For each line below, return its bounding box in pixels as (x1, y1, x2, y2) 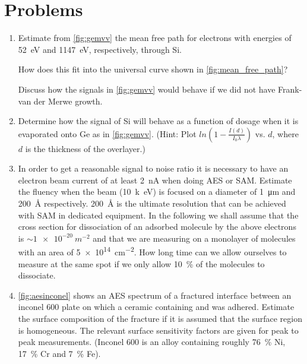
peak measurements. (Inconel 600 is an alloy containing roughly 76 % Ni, (18, 335, 286, 348)
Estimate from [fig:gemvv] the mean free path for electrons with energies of (18, 31, 292, 44)
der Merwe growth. (33, 94, 103, 107)
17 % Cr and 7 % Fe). (18, 347, 101, 359)
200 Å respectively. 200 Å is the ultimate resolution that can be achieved (18, 197, 286, 210)
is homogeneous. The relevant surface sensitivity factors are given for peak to (18, 324, 299, 336)
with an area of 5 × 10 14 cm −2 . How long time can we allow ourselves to (18, 244, 287, 258)
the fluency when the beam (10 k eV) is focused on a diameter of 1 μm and (18, 185, 296, 198)
